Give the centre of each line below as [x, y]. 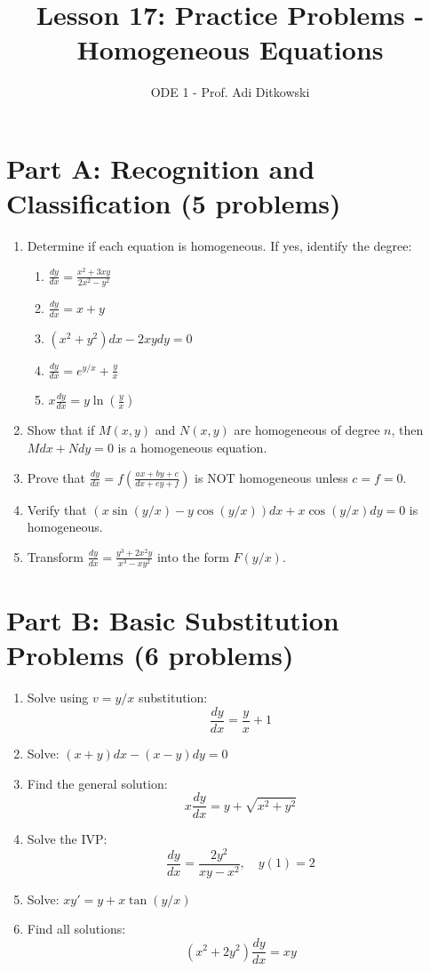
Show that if [61, 430]
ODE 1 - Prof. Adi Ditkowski [230, 92]
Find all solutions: [76, 929]
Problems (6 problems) [150, 655]
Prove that [56, 477]
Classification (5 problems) [174, 203]
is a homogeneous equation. [192, 448]
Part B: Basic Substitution [173, 620]
